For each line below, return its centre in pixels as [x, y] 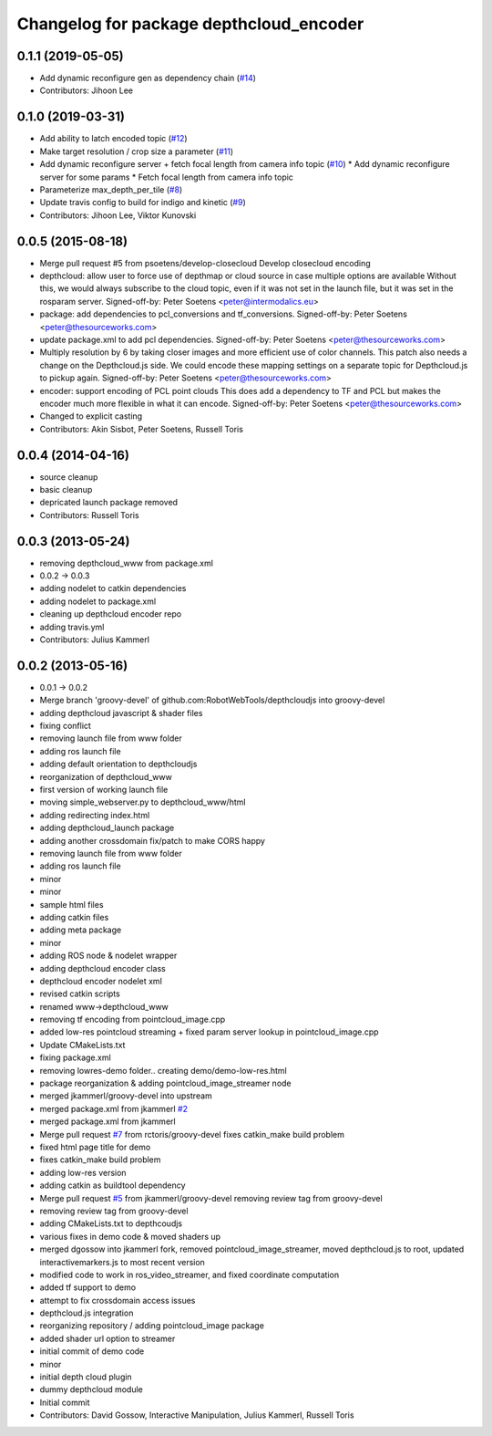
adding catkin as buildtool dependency [113, 1185]
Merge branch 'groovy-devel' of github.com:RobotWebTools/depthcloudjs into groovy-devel [212, 700]
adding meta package [81, 930]
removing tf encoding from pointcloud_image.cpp [133, 1020]
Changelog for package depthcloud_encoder [190, 24]
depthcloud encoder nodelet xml [101, 981]
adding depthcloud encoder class [102, 968]
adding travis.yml [72, 627]
